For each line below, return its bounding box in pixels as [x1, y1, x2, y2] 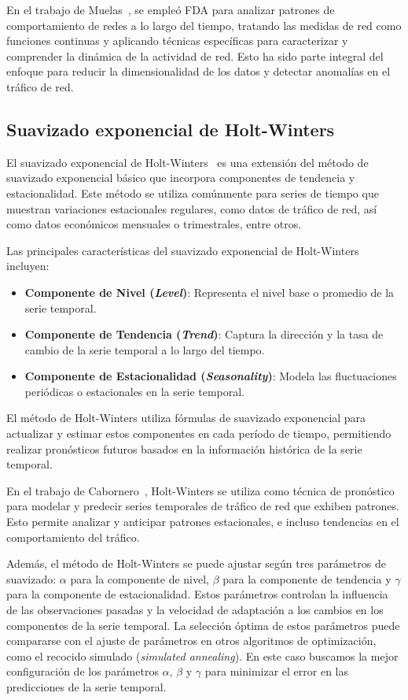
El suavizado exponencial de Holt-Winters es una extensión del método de [6, 154, 369, 170]
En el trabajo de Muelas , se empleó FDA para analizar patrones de [6, 2, 335, 17]
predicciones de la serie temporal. [6, 678, 167, 694]
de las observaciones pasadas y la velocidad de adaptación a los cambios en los [6, 602, 384, 618]
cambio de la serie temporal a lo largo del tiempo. [24, 341, 265, 357]
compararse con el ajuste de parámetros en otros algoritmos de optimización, [6, 632, 377, 649]
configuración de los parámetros [6, 663, 159, 680]
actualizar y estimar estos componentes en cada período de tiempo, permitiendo [6, 425, 391, 442]
